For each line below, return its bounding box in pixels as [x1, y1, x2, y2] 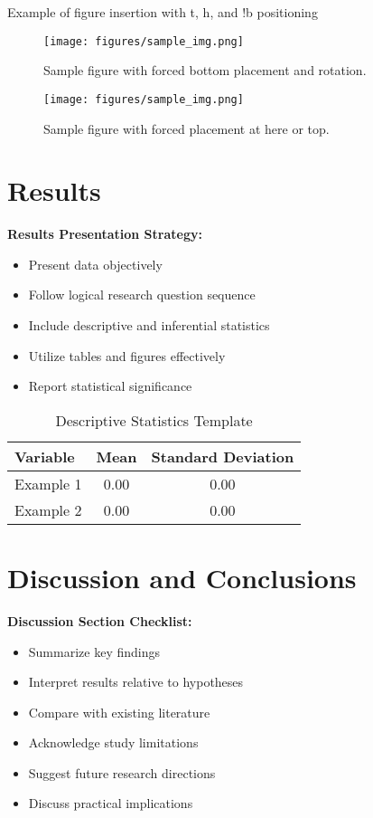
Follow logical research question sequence [28, 285, 256, 304]
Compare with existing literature [28, 702, 210, 721]
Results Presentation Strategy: [7, 224, 202, 243]
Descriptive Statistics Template [55, 409, 253, 431]
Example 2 [14, 499, 82, 520]
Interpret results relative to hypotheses [28, 672, 244, 691]
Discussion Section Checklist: [7, 611, 192, 630]
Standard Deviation [151, 445, 294, 467]
